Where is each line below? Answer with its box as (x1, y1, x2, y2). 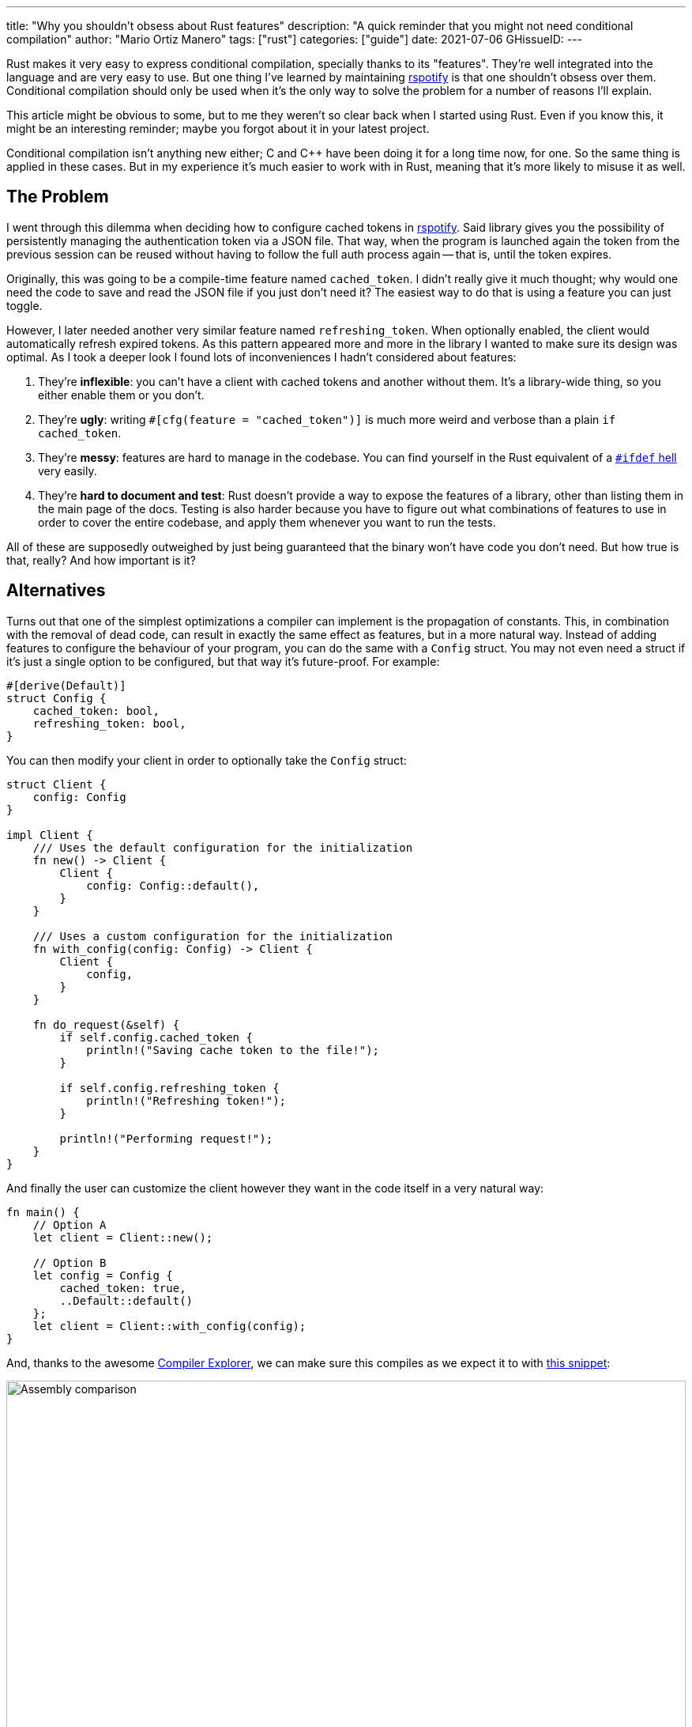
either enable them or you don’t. (38, 387, 205, 402)
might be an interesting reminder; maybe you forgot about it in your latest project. (6, 122, 430, 135)
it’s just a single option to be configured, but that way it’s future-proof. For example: (6, 654, 440, 668)
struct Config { (6, 691, 107, 705)
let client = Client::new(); (32, 1230, 213, 1244)
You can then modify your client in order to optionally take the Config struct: (6, 753, 407, 767)
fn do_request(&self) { (32, 1018, 180, 1031)
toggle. (6, 298, 43, 312)
